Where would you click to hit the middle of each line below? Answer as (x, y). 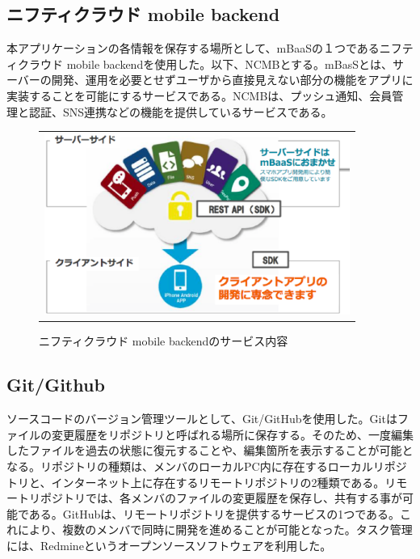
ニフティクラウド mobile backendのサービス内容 (164, 341)
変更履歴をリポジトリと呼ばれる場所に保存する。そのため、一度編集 (232, 434)
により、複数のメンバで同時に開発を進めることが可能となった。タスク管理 (215, 529)
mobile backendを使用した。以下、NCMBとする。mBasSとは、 (229, 64)
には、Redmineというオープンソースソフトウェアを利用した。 (169, 545)
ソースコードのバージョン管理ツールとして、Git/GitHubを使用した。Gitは (202, 419)
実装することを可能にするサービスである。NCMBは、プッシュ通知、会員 (199, 95)
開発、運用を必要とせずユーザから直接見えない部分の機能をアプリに (232, 80)
